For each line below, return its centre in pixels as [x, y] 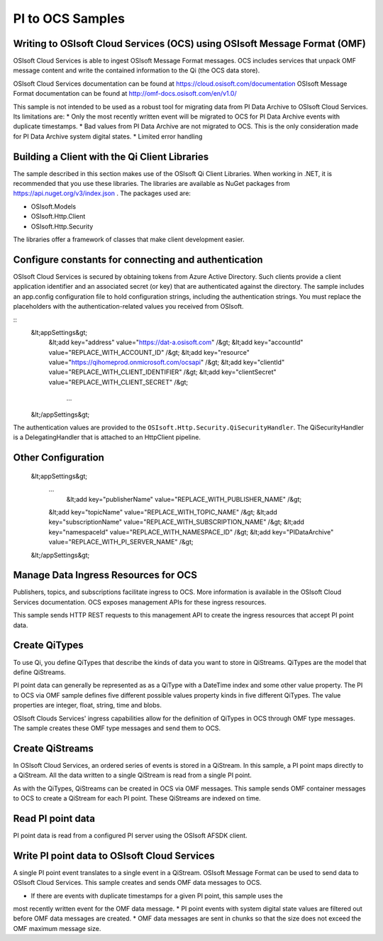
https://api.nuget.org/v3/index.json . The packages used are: [102, 193]
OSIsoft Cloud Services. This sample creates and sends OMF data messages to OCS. [138, 883]
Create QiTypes [49, 645]
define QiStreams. [40, 672]
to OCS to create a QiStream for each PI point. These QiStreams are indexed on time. [137, 798]
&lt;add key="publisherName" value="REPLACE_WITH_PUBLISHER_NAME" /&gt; [184, 499]
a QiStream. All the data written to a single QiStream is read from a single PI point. [132, 775]
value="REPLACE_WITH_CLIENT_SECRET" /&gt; [118, 382]
